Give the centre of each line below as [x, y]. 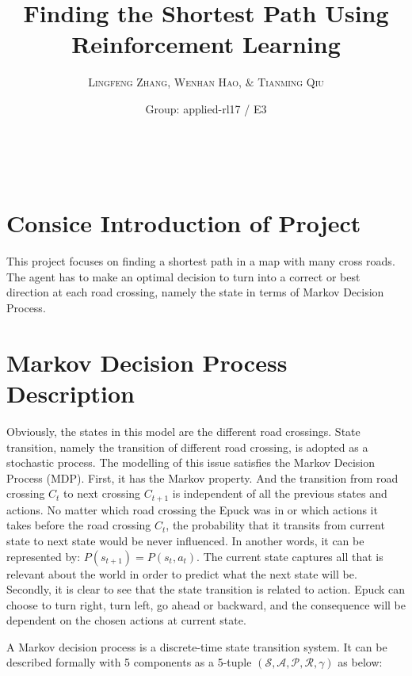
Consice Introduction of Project [184, 223]
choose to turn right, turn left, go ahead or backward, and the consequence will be [206, 604]
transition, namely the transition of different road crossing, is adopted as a [187, 447]
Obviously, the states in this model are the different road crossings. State [183, 431]
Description [71, 393]
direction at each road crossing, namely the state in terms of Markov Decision [195, 292]
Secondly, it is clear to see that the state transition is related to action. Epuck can [206, 589]
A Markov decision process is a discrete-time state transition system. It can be [197, 646]
